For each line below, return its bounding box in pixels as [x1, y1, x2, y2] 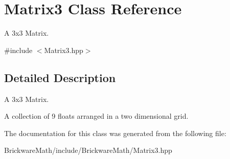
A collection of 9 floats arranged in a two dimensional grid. [4, 111, 189, 121]
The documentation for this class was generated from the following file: [4, 127, 226, 138]
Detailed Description [4, 69, 116, 85]
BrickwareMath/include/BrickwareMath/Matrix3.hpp [4, 145, 172, 155]
